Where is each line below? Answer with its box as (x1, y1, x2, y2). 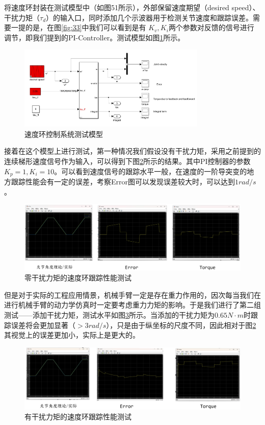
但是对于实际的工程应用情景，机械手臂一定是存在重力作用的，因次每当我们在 (4, 289, 261, 300)
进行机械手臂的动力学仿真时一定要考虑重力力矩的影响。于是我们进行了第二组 (4, 299, 261, 310)
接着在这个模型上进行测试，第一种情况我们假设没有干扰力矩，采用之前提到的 (4, 146, 261, 156)
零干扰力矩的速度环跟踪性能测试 (24, 272, 131, 283)
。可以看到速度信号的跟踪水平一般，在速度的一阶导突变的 (54, 166, 247, 176)
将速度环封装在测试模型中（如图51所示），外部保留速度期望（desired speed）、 (4, 2, 260, 12)
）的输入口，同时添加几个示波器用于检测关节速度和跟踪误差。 (46, 12, 253, 22)
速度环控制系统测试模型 (24, 128, 103, 139)
